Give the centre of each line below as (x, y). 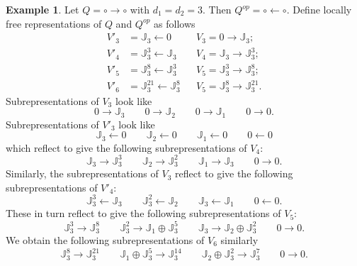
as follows (175, 23)
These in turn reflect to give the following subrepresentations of (143, 213)
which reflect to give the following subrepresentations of (126, 147)
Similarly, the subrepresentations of (82, 173)
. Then (217, 9)
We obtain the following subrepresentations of (105, 239)
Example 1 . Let (42, 9)
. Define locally (319, 9)
